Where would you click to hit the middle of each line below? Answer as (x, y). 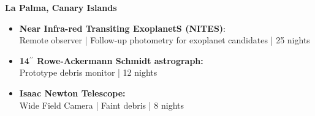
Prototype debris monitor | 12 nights (88, 72)
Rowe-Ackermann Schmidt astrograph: (120, 60)
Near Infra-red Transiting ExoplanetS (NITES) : (122, 28)
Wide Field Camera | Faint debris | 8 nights (101, 105)
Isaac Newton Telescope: (72, 92)
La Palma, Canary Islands (61, 7)
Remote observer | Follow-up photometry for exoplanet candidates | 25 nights (165, 40)
